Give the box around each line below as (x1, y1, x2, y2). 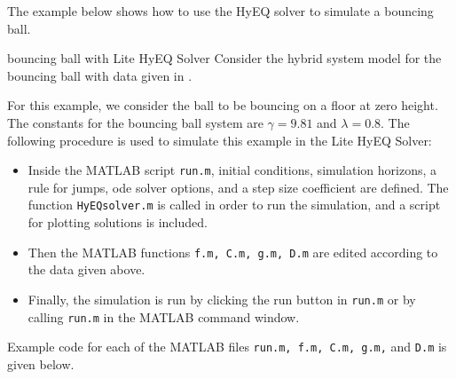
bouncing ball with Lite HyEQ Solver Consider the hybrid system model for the (7, 49, 442, 67)
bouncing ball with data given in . (7, 66, 193, 84)
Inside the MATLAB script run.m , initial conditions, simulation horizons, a (28, 161, 436, 179)
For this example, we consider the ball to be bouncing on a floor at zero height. (7, 96, 438, 114)
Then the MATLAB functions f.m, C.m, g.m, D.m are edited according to (28, 242, 438, 261)
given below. (7, 354, 75, 373)
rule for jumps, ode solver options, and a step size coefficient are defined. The (28, 178, 449, 196)
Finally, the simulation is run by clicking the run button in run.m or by (28, 289, 416, 308)
